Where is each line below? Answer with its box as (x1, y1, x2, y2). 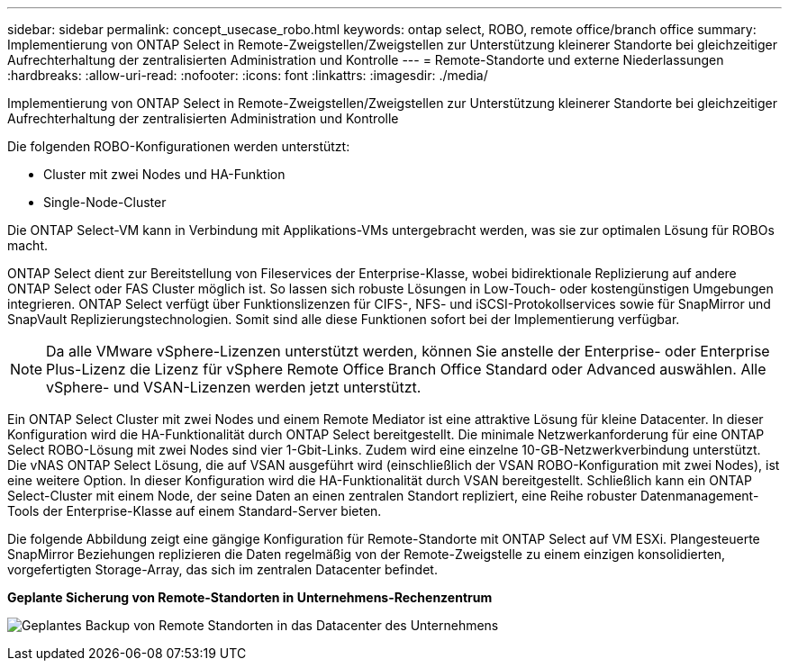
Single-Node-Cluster (43, 194, 167, 210)
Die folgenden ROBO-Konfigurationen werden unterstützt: (7, 139, 350, 154)
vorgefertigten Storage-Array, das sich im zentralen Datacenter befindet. (7, 562, 438, 577)
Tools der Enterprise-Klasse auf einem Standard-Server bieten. (7, 503, 382, 519)
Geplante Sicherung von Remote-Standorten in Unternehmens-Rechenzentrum (7, 590, 493, 605)
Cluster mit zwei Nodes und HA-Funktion (43, 167, 286, 182)
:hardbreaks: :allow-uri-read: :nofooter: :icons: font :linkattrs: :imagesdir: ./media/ (7, 68, 488, 83)
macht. (7, 238, 49, 253)
